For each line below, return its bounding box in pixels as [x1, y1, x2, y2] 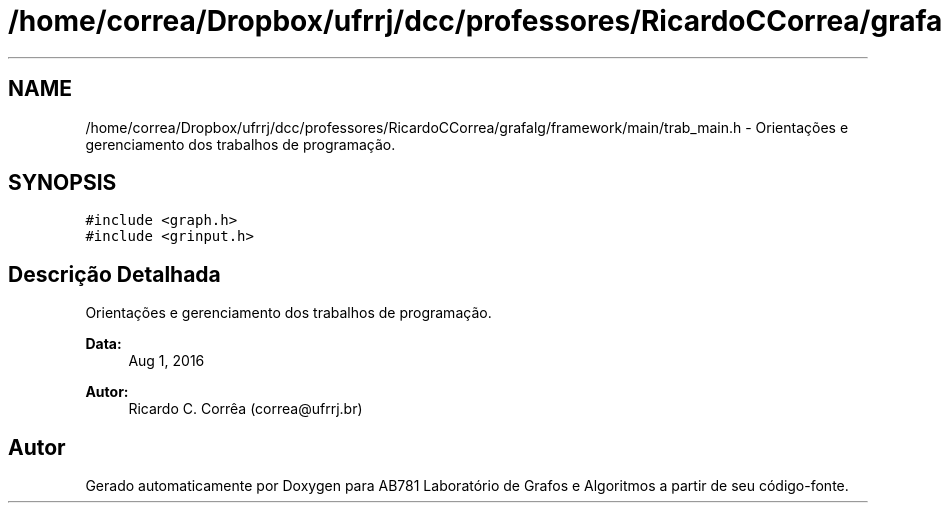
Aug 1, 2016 [128, 352, 205, 370]
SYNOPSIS [8, 170, 117, 196]
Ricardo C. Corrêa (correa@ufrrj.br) [128, 400, 363, 418]
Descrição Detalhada [8, 261, 221, 287]
